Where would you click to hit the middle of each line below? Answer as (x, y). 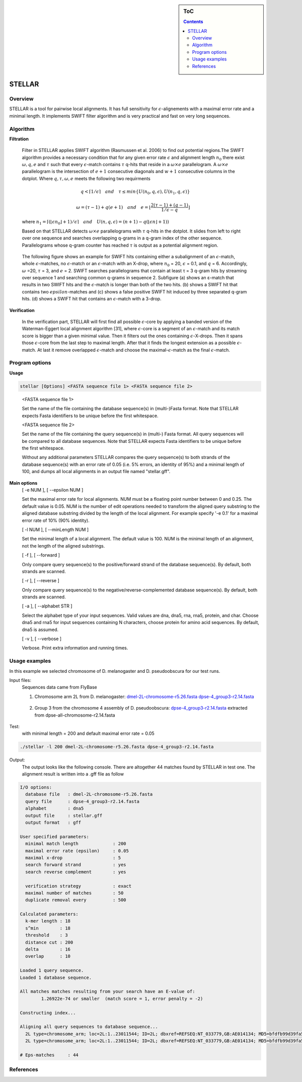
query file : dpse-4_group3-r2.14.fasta (82, 801)
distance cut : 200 (49, 942)
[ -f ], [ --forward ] (41, 555)
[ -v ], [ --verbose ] (42, 639)
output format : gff (53, 823)
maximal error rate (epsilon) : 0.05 (77, 851)
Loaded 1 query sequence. (52, 971)
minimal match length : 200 (76, 844)
